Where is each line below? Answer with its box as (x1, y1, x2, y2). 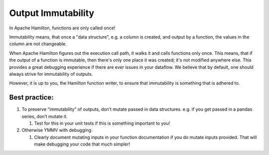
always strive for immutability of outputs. (9, 71, 93, 77)
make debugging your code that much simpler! (34, 141, 131, 147)
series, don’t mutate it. (21, 113, 68, 119)
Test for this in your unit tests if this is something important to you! (34, 120, 170, 126)
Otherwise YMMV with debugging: (21, 127, 93, 133)
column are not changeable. (9, 41, 67, 47)
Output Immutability (9, 7, 95, 18)
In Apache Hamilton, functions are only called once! (9, 25, 116, 31)
